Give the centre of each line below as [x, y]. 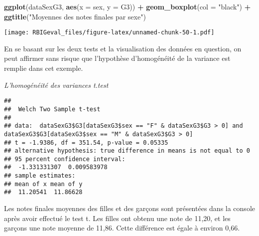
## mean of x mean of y [43, 184]
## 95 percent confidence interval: [65, 159]
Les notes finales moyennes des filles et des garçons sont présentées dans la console [129, 208]
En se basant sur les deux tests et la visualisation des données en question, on [123, 48]
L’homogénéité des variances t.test [56, 85]
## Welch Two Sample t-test [52, 109]
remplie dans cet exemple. [44, 68]
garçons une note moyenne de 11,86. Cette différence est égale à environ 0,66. [122, 228]
